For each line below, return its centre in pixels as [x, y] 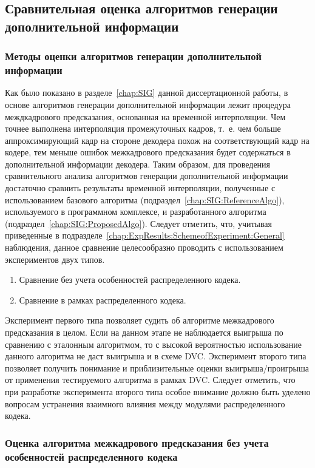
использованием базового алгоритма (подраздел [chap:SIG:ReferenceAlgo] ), [145, 199]
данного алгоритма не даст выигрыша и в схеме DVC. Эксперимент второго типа [156, 356]
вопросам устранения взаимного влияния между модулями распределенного [145, 403]
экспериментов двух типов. [55, 259]
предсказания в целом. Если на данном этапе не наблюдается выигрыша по [144, 332]
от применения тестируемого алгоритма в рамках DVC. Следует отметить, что [150, 380]
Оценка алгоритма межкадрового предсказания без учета [137, 442]
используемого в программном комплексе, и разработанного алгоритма [136, 212]
